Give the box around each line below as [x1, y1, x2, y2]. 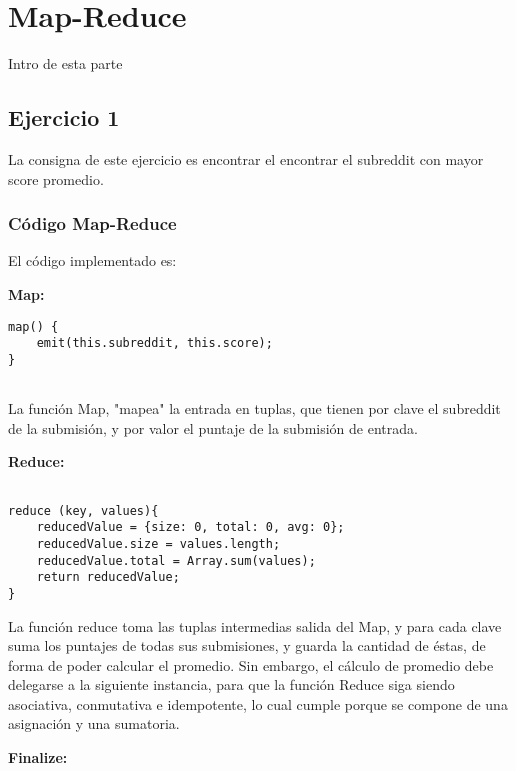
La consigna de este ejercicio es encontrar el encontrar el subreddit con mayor [8, 148, 484, 169]
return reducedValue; [36, 570, 180, 585]
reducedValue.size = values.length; [36, 536, 281, 551]
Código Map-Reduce [8, 211, 177, 236]
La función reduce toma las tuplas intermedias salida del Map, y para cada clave [8, 615, 502, 636]
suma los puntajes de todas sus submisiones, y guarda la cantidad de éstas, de [8, 635, 486, 656]
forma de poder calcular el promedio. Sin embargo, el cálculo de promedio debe [8, 654, 494, 675]
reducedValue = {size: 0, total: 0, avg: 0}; [36, 520, 345, 535]
